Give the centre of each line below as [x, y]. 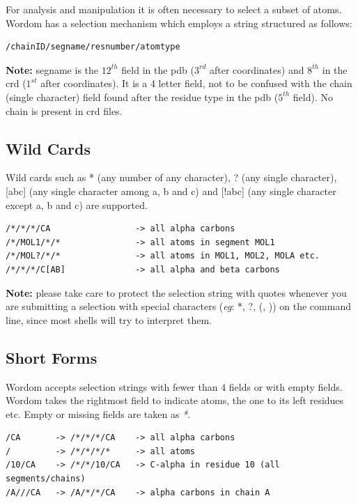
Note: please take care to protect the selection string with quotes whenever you [176, 292]
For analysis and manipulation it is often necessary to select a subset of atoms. [174, 9]
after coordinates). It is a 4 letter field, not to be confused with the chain [196, 83]
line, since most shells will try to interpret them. [109, 319]
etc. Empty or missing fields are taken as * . [98, 413]
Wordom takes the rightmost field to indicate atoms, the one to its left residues [175, 400]
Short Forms [52, 357]
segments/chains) [46, 479]
